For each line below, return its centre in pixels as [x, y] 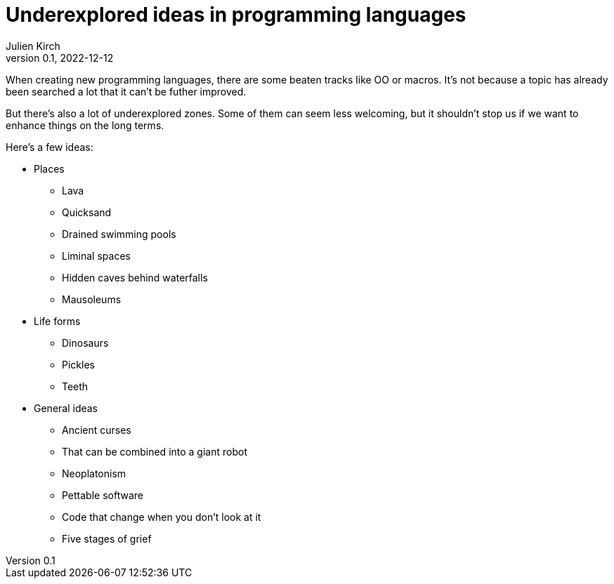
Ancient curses [97, 430]
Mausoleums [92, 299]
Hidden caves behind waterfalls [135, 277]
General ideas [66, 408]
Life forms [57, 321]
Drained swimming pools [119, 234]
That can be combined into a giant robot [155, 451]
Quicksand [87, 212]
